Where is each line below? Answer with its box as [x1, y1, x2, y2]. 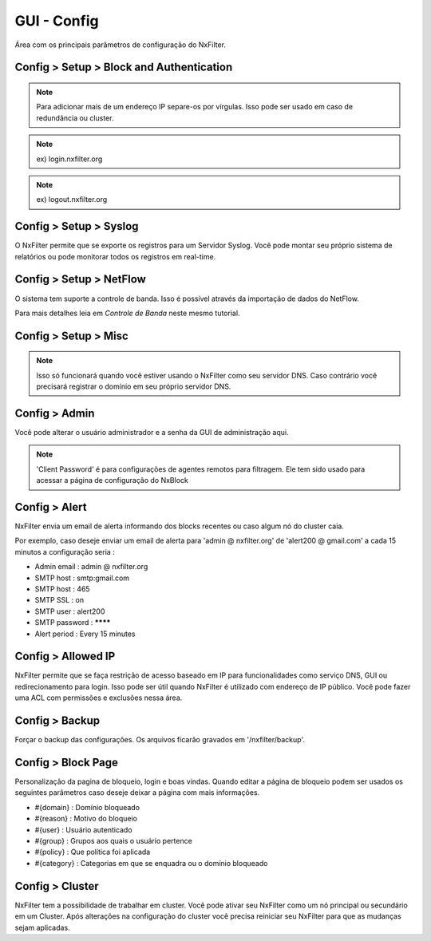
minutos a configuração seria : [14, 547, 115, 556]
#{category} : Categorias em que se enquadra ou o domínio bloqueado [34, 858, 268, 868]
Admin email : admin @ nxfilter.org [34, 562, 148, 571]
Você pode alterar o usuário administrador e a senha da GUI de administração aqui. [14, 427, 289, 437]
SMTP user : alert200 [34, 607, 105, 616]
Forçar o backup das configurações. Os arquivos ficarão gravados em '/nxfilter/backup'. [14, 735, 306, 745]
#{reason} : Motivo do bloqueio [34, 814, 137, 824]
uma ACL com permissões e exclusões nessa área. [14, 693, 183, 702]
